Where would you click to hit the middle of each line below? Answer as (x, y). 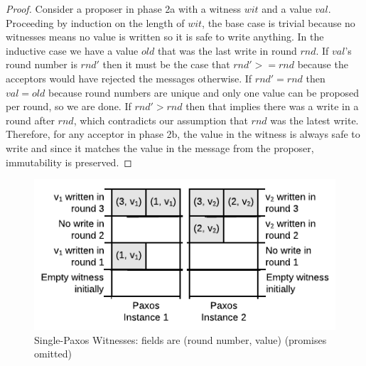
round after (30, 120)
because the (323, 64)
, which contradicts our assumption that (161, 120)
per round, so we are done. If (69, 106)
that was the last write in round (227, 50)
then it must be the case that (166, 64)
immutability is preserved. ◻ (69, 162)
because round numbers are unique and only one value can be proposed (204, 92)
